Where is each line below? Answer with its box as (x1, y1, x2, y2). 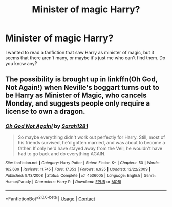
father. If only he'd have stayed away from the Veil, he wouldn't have (17, 145, 163, 151)
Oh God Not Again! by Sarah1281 (5, 122, 89, 130)
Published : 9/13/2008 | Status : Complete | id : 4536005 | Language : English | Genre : (5, 173, 156, 178)
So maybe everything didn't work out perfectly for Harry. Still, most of (17, 134, 165, 140)
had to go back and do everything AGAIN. (17, 150, 106, 157)
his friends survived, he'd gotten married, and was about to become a (17, 139, 165, 146)
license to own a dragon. (5, 107, 85, 116)
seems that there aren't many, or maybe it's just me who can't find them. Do (5, 55, 165, 61)
